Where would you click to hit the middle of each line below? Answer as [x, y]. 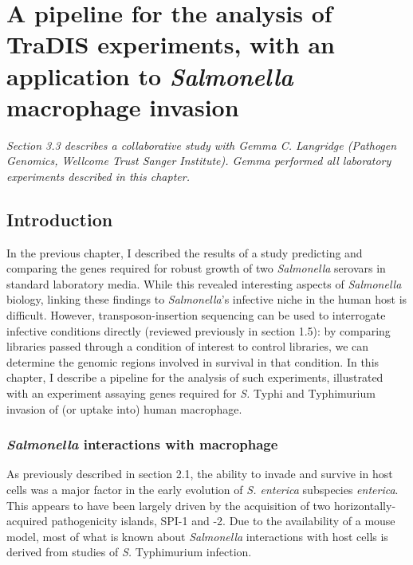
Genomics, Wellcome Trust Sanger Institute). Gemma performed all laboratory [199, 161]
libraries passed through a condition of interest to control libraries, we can [188, 346]
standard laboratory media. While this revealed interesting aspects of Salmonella [204, 283]
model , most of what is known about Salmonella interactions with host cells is [197, 536]
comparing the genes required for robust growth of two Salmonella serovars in [196, 268]
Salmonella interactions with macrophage [142, 444]
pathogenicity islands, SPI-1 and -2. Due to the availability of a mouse [223, 521]
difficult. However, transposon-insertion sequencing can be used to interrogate [196, 315]
